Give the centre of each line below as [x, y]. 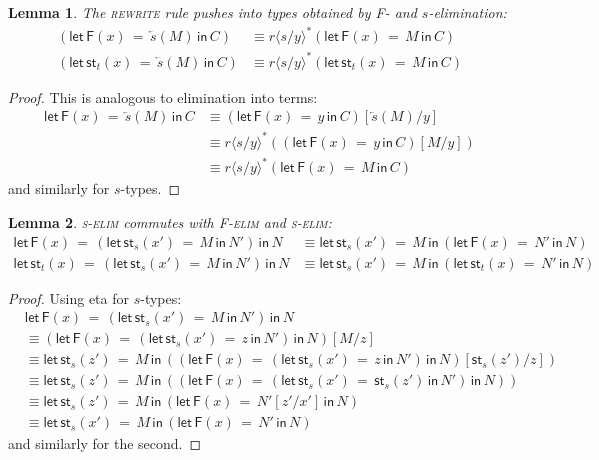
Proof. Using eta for [69, 297]
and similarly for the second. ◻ [105, 443]
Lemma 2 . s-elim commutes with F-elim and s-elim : [170, 221]
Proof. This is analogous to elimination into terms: [163, 96]
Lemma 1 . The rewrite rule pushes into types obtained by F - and [212, 12]
